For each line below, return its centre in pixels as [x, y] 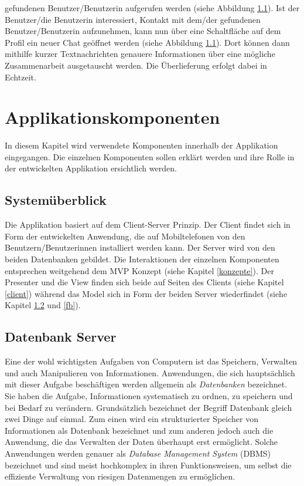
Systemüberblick [56, 200]
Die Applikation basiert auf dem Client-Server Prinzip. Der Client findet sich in [148, 225]
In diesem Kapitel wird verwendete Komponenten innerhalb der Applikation [141, 145]
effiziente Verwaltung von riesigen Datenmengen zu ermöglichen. [120, 476]
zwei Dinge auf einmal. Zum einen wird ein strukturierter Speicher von [131, 419]
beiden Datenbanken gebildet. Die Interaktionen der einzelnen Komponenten [142, 259]
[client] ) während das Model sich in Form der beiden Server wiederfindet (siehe [146, 293]
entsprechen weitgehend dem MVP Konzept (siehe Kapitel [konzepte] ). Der [139, 270]
